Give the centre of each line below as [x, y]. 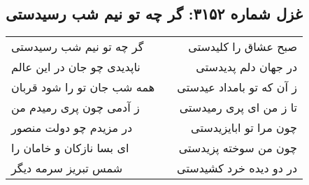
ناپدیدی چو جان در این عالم [76, 67]
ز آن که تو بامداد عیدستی [237, 87]
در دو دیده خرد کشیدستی [237, 168]
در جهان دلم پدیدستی [247, 67]
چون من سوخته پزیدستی [238, 148]
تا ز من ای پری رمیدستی [238, 108]
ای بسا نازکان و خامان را [70, 148]
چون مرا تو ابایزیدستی [244, 128]
